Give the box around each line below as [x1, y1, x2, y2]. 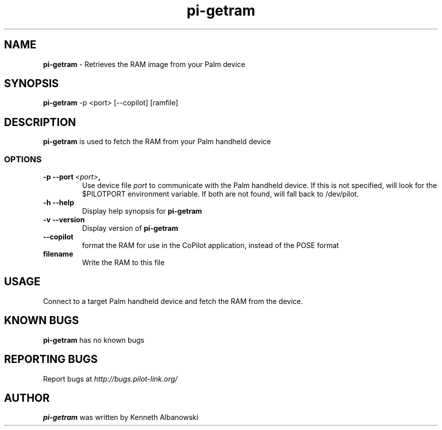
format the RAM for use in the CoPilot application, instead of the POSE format [82, 241, 339, 250]
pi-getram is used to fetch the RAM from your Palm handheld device [43, 137, 271, 146]
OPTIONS [4, 154, 42, 164]
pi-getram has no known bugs [43, 335, 144, 344]
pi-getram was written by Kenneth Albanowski [43, 413, 198, 422]
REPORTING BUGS [4, 353, 98, 366]
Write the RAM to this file [82, 258, 165, 267]
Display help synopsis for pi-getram [82, 207, 202, 216]
